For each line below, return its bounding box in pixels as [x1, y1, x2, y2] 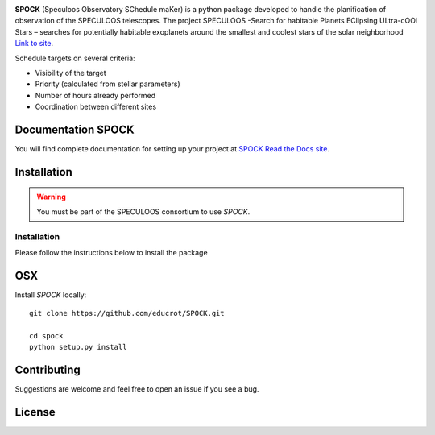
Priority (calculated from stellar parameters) [35, 79, 180, 89]
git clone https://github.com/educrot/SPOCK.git [29, 309, 225, 318]
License [14, 405, 56, 419]
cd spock [29, 331, 64, 341]
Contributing [14, 363, 81, 377]
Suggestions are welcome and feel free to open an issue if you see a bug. [14, 384, 259, 394]
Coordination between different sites [35, 101, 157, 112]
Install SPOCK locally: [14, 290, 87, 300]
